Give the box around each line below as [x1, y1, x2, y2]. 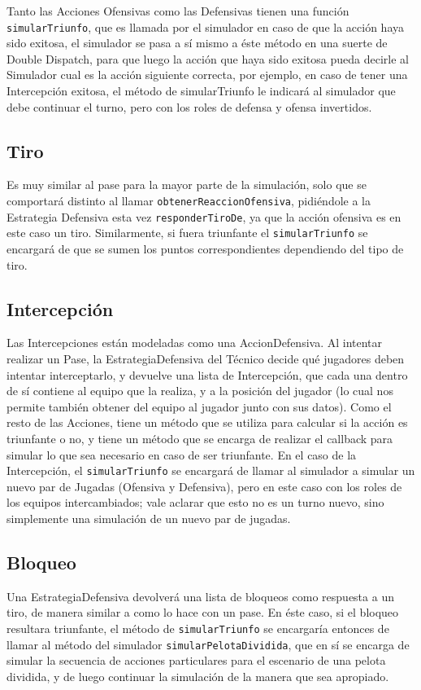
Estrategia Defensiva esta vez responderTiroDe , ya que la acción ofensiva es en [7, 208, 401, 225]
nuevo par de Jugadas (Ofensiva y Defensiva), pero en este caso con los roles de [7, 477, 402, 494]
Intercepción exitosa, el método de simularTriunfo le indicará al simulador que [7, 82, 396, 99]
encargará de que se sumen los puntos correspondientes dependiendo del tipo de [7, 240, 404, 257]
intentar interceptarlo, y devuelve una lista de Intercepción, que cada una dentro [7, 366, 408, 383]
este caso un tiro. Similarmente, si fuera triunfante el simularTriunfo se [7, 224, 368, 241]
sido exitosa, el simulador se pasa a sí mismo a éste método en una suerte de [7, 34, 388, 51]
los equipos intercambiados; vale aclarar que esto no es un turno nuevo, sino [7, 494, 384, 511]
